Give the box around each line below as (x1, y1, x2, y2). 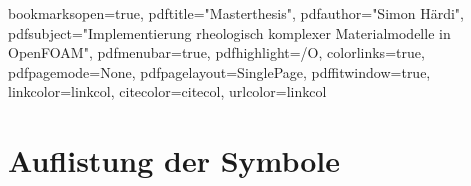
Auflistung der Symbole (8, 140, 341, 181)
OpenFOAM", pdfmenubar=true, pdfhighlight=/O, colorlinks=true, (8, 42, 425, 63)
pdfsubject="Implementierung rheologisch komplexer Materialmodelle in (8, 22, 451, 43)
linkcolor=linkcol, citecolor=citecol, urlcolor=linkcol (8, 81, 327, 102)
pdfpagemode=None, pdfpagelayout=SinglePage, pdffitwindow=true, (8, 61, 431, 82)
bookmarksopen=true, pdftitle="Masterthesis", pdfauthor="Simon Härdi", (8, 3, 464, 23)
